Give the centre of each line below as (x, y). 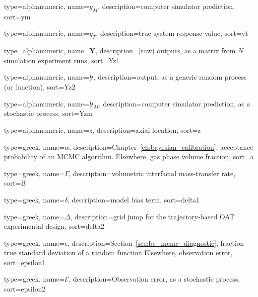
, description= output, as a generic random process (170, 77)
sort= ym (17, 16)
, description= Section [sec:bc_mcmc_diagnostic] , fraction (156, 243)
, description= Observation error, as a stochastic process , (154, 279)
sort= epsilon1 (25, 262)
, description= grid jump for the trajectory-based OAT (152, 216)
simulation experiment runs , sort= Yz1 (62, 60)
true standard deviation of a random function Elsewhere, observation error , (118, 252)
